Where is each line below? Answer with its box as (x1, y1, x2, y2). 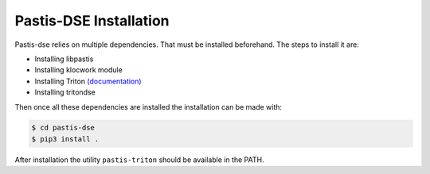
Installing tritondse (34, 87, 96, 97)
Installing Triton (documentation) (34, 76, 143, 86)
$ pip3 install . (31, 134, 100, 143)
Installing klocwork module (34, 65, 123, 75)
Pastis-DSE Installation (14, 12, 170, 29)
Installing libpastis (34, 54, 94, 64)
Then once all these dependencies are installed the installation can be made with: (14, 102, 283, 111)
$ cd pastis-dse (31, 123, 96, 133)
